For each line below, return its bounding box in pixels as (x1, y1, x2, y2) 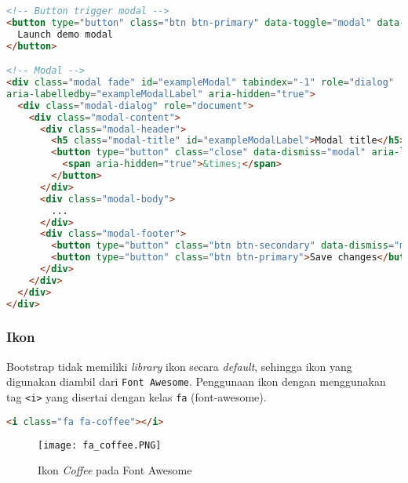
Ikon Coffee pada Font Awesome (38, 462, 192, 478)
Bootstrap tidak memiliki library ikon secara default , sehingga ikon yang (6, 358, 352, 374)
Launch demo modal (17, 28, 114, 40)
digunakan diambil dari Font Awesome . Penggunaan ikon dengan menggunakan (6, 373, 386, 390)
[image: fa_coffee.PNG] (38, 439, 162, 451)
